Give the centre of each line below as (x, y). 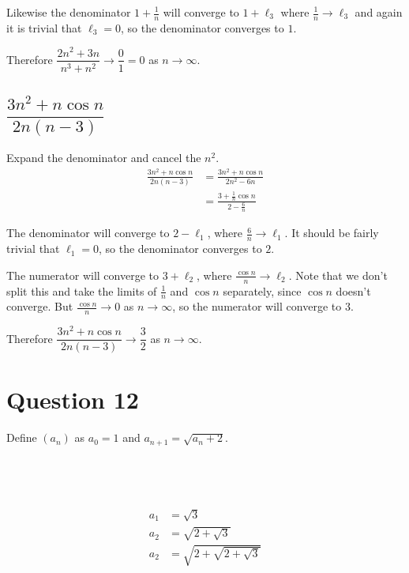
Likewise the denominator (69, 12)
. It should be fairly (332, 233)
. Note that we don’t (338, 275)
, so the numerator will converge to (257, 306)
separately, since (262, 290)
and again (379, 12)
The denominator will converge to (88, 233)
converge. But (40, 306)
